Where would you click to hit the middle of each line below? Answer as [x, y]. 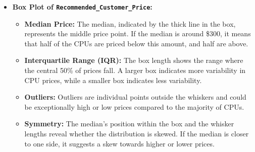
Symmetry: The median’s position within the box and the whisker [129, 124]
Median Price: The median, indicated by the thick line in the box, [130, 23]
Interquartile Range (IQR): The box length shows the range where [134, 60]
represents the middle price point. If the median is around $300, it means [138, 33]
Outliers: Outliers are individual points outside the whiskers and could [135, 97]
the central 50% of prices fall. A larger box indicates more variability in [135, 70]
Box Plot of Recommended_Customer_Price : [82, 7]
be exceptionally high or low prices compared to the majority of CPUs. [134, 106]
